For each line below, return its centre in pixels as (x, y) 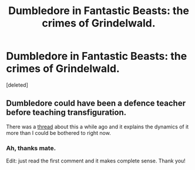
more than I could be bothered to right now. (59, 132)
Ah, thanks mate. (31, 148)
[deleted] (17, 85)
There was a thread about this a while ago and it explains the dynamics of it (97, 127)
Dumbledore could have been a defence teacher (96, 103)
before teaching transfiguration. (66, 113)
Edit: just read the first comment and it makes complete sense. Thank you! (96, 161)
